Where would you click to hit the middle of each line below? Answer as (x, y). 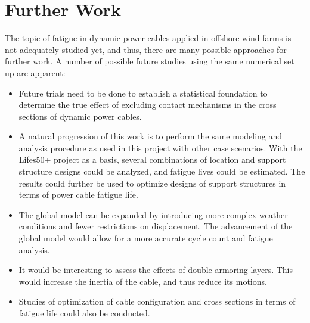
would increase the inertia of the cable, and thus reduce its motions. (143, 281)
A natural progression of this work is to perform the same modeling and (151, 136)
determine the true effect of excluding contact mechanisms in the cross (148, 105)
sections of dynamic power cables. (80, 116)
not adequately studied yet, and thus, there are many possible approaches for (146, 49)
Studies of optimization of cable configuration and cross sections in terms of (157, 301)
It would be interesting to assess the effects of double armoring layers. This (156, 270)
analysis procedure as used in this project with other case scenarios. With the (160, 147)
